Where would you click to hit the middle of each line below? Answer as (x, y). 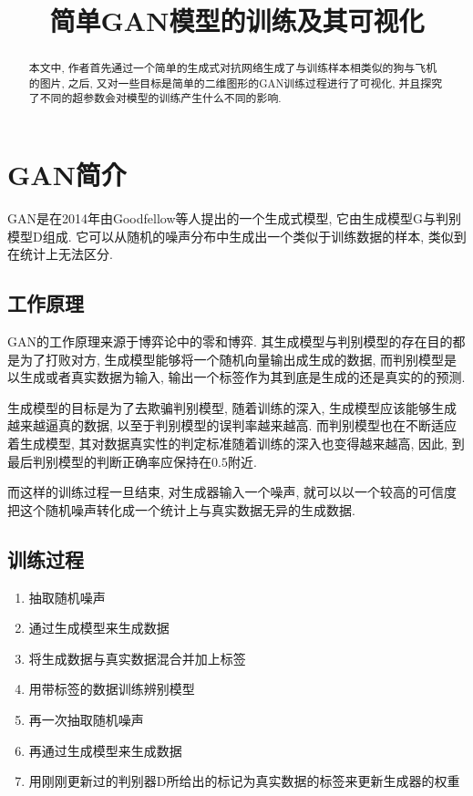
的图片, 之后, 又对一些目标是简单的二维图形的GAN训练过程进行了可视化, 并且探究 (236, 83)
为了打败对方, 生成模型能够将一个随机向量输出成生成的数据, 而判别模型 (232, 359)
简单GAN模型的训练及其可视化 (237, 21)
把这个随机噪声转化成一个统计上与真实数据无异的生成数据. (181, 509)
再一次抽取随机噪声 (86, 719)
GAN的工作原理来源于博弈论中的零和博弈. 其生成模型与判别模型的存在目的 (230, 341)
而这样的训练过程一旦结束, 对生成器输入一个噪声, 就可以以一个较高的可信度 (232, 492)
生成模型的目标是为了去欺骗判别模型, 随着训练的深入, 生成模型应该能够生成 (232, 407)
